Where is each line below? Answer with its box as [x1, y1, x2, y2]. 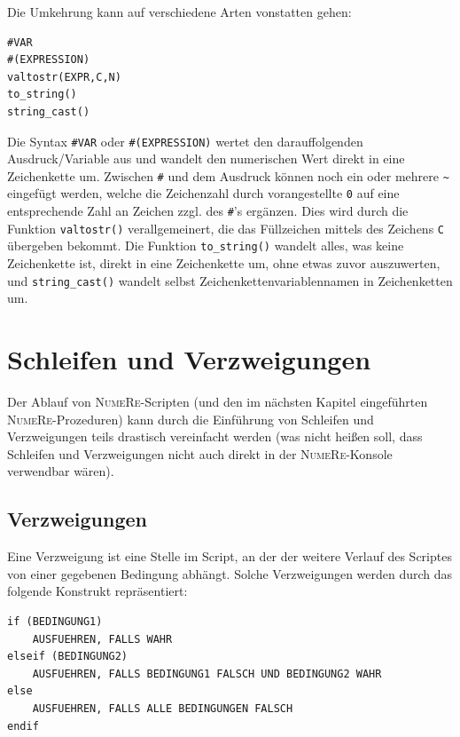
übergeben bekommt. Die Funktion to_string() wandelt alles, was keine [7, 236, 404, 255]
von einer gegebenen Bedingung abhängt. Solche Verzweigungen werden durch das [7, 564, 453, 582]
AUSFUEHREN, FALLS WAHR [32, 632, 173, 646]
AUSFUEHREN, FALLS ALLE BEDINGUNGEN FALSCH [32, 701, 293, 715]
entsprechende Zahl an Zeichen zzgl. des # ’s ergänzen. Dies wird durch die [7, 202, 409, 220]
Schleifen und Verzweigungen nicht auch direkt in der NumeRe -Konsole [7, 444, 393, 463]
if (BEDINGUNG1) [7, 615, 103, 629]
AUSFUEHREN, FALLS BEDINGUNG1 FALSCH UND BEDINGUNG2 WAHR [32, 667, 382, 680]
